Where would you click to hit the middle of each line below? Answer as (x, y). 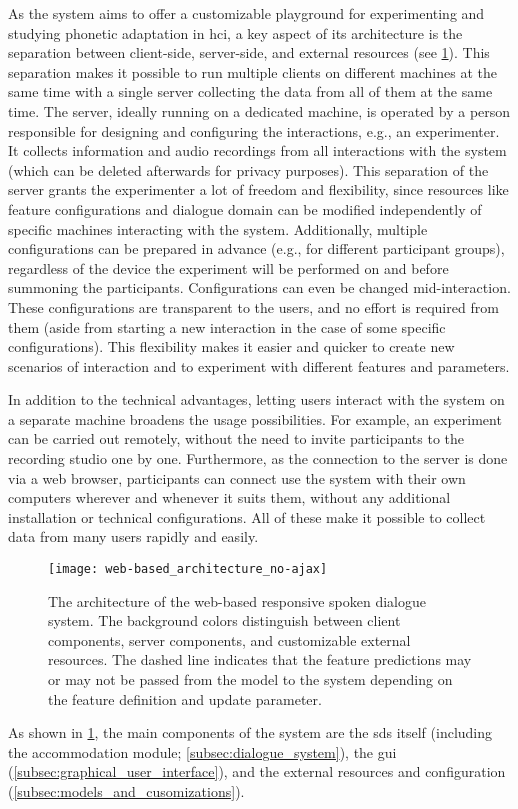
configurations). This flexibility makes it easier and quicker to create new (231, 346)
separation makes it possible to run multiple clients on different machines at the (252, 71)
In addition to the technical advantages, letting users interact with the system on (256, 399)
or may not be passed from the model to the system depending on (250, 679)
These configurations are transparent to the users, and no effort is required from (253, 306)
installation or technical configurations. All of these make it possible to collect (247, 516)
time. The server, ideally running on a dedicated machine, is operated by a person (259, 110)
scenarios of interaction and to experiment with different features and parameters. (259, 365)
